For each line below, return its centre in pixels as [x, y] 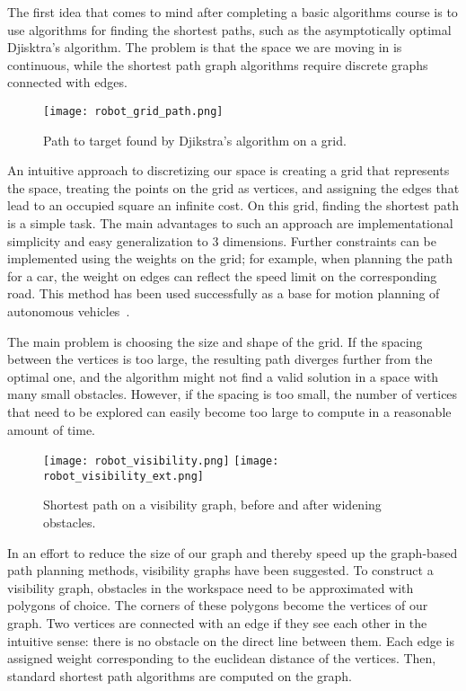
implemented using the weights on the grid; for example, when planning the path [230, 258]
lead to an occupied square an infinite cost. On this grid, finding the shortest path [233, 205]
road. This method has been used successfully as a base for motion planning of [224, 293]
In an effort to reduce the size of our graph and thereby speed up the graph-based [233, 552]
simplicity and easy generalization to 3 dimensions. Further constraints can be [222, 240]
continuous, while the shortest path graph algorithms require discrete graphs [218, 64]
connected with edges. [67, 82]
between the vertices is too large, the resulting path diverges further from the [220, 359]
